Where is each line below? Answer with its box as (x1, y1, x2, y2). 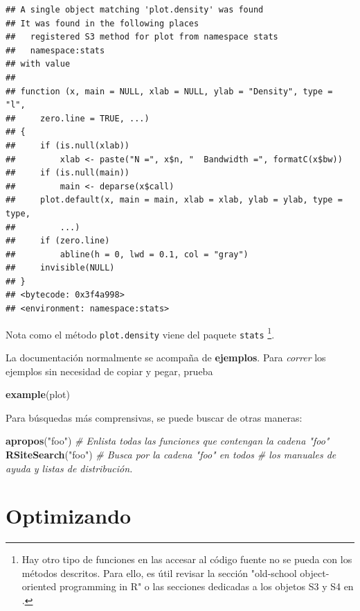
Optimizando (6, 501, 132, 530)
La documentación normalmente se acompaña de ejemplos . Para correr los (6, 350, 326, 364)
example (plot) (6, 387, 70, 402)
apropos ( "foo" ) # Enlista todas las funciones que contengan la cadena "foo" (6, 433, 330, 448)
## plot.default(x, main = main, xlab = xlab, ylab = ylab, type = (6, 195, 343, 205)
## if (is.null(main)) (6, 168, 129, 178)
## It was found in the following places (6, 18, 199, 28)
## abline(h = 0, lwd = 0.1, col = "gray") (6, 249, 249, 259)
